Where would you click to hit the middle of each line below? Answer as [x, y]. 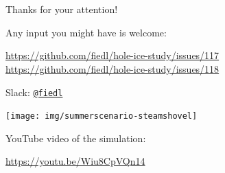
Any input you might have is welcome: [86, 32]
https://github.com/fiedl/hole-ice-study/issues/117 [113, 55]
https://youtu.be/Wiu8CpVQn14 [75, 161]
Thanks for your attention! [62, 9]
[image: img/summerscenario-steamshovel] [102, 116]
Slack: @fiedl [34, 92]
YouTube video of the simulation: [76, 138]
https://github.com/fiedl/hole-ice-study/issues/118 [113, 68]
